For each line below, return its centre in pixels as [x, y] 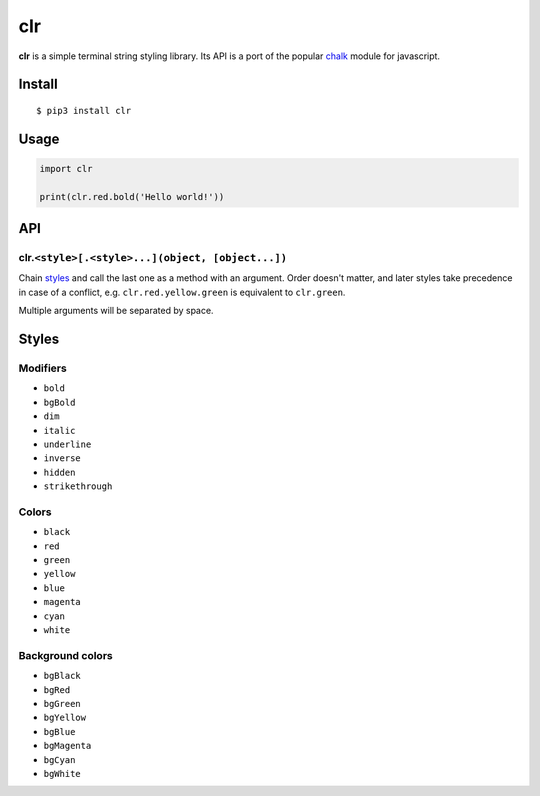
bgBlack [62, 676]
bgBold [59, 402]
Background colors [66, 655]
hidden [59, 472]
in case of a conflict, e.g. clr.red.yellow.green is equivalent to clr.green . [182, 292]
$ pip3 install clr [84, 110]
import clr [66, 168]
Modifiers [42, 368]
